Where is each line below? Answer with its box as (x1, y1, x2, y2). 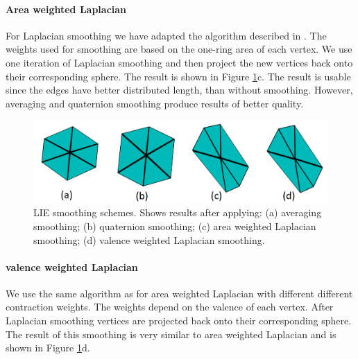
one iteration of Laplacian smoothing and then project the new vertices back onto (6, 55, 353, 69)
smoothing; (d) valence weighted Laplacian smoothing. (33, 232, 265, 247)
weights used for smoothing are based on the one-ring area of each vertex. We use (6, 42, 352, 56)
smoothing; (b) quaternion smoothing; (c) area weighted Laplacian (33, 218, 316, 233)
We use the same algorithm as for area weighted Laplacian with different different (6, 286, 353, 300)
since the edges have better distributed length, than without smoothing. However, (6, 82, 353, 97)
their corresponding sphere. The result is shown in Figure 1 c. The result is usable (6, 69, 351, 83)
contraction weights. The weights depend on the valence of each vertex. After (6, 299, 334, 314)
